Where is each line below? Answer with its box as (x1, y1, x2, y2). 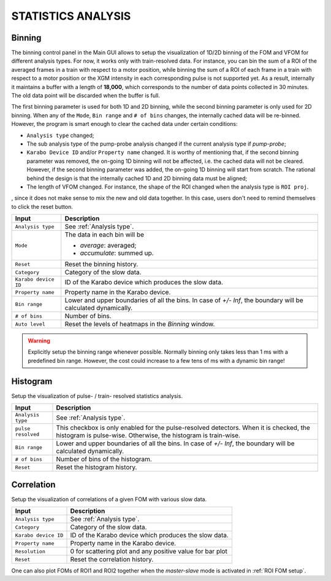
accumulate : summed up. (80, 249, 154, 257)
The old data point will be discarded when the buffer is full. (11, 92, 161, 99)
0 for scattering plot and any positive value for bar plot (70, 547, 228, 556)
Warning (28, 337, 50, 345)
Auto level (15, 321, 46, 327)
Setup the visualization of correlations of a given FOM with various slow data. (11, 495, 207, 503)
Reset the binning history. (64, 260, 139, 268)
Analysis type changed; (26, 131, 94, 139)
